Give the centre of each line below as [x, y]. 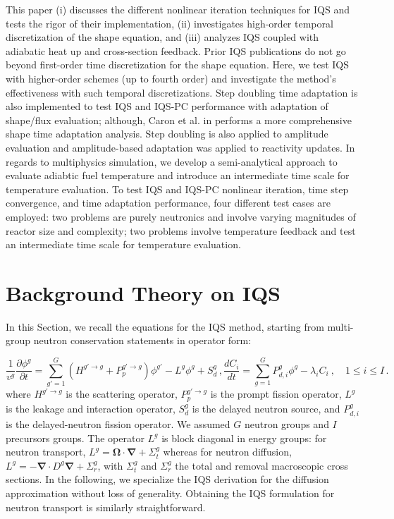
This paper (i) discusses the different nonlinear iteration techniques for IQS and [178, 9]
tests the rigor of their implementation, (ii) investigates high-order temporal [170, 23]
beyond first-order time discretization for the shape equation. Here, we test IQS [178, 65]
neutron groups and [287, 424]
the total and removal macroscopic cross [261, 465]
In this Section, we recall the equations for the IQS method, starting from [165, 326]
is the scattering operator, [122, 394]
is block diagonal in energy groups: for [244, 438]
